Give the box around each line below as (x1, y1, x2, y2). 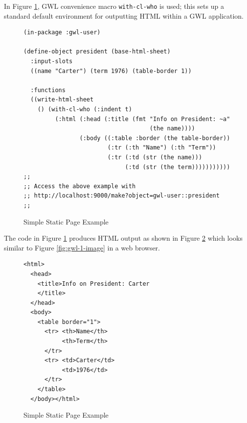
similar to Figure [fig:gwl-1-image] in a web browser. (4, 242, 160, 252)
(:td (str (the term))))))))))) (125, 163, 230, 171)
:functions (30, 86, 66, 94)
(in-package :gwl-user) (23, 29, 101, 36)
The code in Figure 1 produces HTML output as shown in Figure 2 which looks (4, 233, 243, 243)
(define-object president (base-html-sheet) (23, 48, 171, 55)
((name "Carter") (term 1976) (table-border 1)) (30, 67, 192, 75)
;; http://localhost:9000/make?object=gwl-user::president (23, 192, 220, 199)
